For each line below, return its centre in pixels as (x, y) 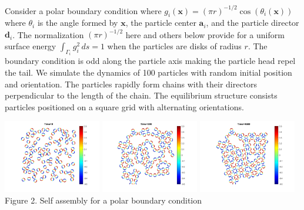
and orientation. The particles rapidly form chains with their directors (131, 84)
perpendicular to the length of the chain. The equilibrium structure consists (141, 95)
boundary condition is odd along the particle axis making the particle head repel (150, 61)
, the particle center (161, 23)
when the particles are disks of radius (174, 45)
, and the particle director (253, 23)
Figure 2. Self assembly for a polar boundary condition (103, 200)
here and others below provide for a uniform (205, 34)
